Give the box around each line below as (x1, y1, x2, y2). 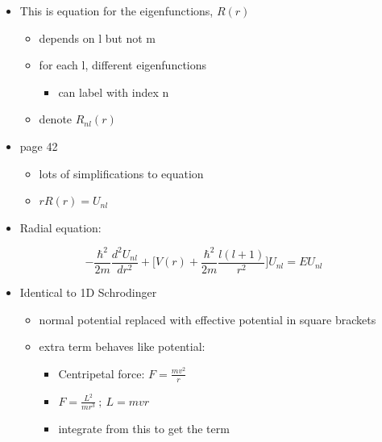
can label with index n (58, 83, 169, 100)
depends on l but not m (39, 29, 156, 46)
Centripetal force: (58, 365, 145, 382)
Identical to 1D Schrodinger (19, 283, 157, 300)
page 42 (19, 137, 58, 154)
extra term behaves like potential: (39, 338, 206, 355)
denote (39, 110, 73, 127)
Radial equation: (19, 219, 102, 236)
